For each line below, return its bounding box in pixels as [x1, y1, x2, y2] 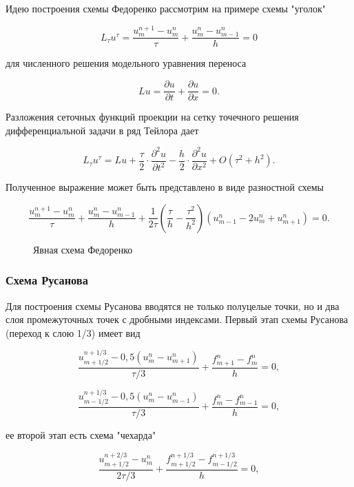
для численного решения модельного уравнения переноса [6, 56, 247, 70]
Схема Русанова [6, 271, 88, 289]
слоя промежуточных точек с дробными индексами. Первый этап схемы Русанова [6, 312, 348, 327]
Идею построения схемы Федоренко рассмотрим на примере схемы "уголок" [6, 1, 326, 15]
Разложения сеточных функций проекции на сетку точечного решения [6, 110, 299, 124]
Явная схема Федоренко [33, 242, 133, 256]
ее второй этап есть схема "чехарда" [6, 427, 156, 442]
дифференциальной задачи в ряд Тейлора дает [6, 123, 199, 137]
